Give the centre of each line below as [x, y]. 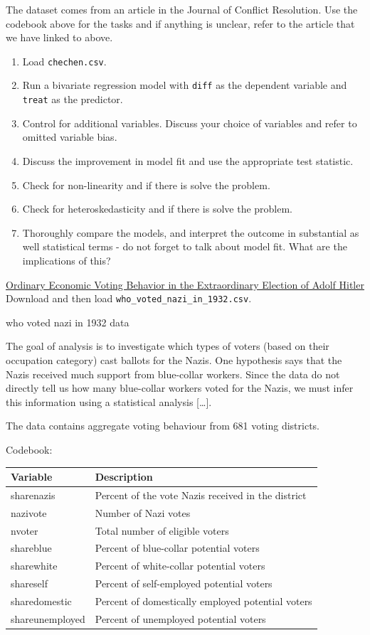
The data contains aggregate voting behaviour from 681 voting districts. [163, 426]
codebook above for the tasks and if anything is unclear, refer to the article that [180, 23]
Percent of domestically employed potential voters [203, 601]
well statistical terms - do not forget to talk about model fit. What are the [185, 246]
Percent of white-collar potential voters [180, 566]
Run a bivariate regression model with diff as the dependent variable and [185, 85]
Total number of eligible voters [162, 530]
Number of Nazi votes [143, 512]
